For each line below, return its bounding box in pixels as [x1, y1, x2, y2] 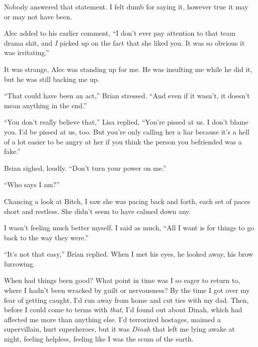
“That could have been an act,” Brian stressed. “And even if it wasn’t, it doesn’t [4, 90, 250, 101]
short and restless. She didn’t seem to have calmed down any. [4, 206, 191, 216]
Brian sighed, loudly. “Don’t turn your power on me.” [4, 162, 167, 173]
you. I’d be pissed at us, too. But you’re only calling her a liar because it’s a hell [4, 126, 250, 137]
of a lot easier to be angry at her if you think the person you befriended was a [4, 136, 242, 146]
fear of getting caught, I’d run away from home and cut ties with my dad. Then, [4, 294, 249, 305]
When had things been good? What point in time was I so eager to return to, [4, 275, 240, 285]
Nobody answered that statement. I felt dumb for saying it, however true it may [4, 1, 249, 11]
